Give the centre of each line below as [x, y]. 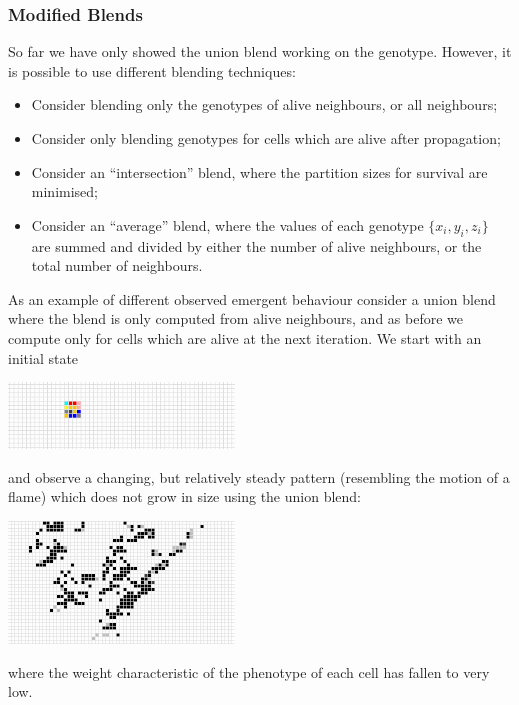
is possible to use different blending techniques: [152, 70]
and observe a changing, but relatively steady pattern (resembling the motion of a [259, 476]
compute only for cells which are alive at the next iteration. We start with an [245, 337]
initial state [43, 357]
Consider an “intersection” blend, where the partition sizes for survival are [259, 171]
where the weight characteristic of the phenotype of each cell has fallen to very [249, 671]
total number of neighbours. [117, 265]
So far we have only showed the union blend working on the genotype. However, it [260, 51]
